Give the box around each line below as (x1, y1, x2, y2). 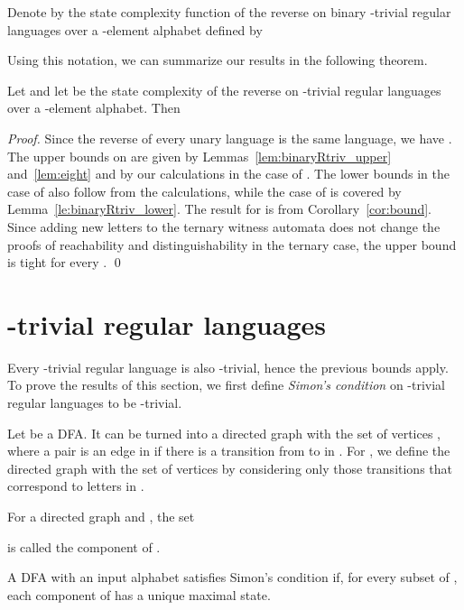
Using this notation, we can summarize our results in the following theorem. (7, 51, 428, 69)
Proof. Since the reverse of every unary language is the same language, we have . (7, 128, 452, 147)
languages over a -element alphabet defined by (7, 20, 263, 39)
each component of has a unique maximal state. (7, 585, 271, 604)
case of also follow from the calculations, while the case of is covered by (7, 181, 402, 200)
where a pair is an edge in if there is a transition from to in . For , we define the (7, 441, 450, 460)
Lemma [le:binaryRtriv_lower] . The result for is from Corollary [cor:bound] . (7, 199, 432, 218)
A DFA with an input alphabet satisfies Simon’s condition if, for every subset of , (7, 568, 458, 587)
